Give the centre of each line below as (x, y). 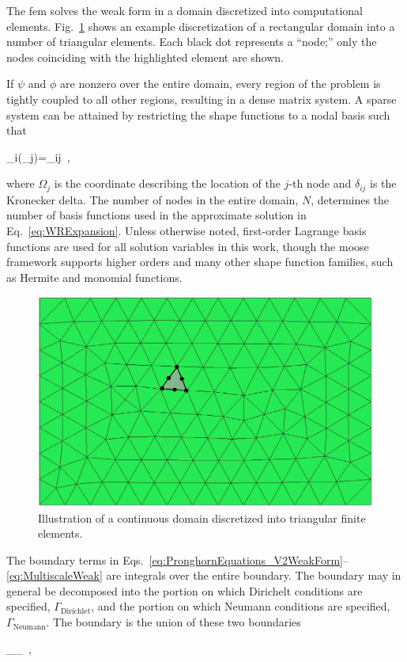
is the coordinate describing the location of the (167, 183)
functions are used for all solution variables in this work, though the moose (188, 246)
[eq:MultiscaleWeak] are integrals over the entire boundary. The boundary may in (204, 575)
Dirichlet (75, 611)
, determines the (350, 199)
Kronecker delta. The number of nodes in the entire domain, (153, 199)
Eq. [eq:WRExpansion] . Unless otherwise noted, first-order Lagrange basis (187, 230)
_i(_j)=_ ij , (38, 156)
